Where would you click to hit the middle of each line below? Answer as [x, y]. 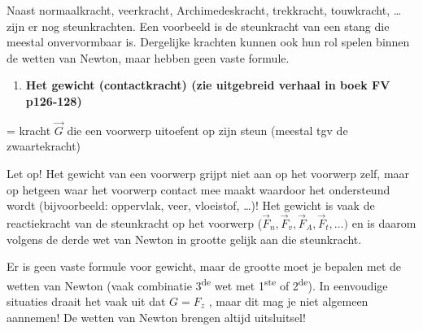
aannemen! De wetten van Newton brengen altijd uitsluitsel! [156, 317]
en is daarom [384, 222]
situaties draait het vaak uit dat [86, 301]
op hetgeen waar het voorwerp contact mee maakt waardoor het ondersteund [198, 189]
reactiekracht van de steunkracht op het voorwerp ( [135, 222]
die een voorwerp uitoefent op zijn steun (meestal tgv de [207, 130]
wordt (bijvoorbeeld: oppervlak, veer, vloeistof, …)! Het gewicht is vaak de [191, 205]
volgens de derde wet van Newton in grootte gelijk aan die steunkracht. [184, 239]
